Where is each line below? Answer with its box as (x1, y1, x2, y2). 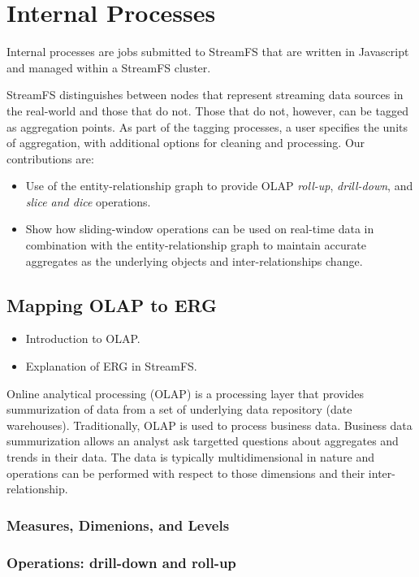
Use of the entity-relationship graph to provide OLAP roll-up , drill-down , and (25, 177, 413, 194)
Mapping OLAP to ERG (6, 292, 218, 317)
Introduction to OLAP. (25, 330, 140, 347)
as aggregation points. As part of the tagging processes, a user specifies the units (6, 118, 408, 135)
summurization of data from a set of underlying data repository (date (6, 401, 352, 418)
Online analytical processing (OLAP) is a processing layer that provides (6, 384, 365, 401)
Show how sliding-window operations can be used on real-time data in (25, 220, 374, 237)
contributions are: (6, 150, 94, 167)
